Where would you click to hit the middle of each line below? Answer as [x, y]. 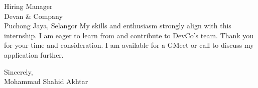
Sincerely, [19, 71]
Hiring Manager [28, 6]
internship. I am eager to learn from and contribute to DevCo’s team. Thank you [129, 35]
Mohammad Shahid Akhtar [46, 81]
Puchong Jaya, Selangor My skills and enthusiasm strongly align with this [118, 26]
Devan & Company [33, 16]
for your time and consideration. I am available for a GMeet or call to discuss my [129, 45]
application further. [34, 54]
